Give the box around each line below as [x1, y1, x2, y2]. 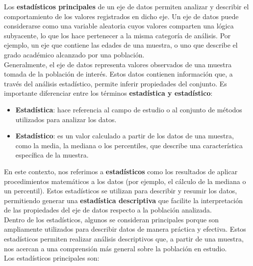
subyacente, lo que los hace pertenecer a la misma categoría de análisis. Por [4, 30, 231, 40]
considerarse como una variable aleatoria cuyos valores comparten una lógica [4, 21, 234, 31]
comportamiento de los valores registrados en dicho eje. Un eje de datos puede [4, 11, 239, 21]
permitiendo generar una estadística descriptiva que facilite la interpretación [4, 195, 243, 205]
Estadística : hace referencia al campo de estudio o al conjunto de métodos [15, 104, 242, 114]
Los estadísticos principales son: [4, 253, 100, 263]
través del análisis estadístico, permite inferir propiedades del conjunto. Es [4, 78, 227, 88]
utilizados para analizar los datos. [15, 114, 117, 124]
